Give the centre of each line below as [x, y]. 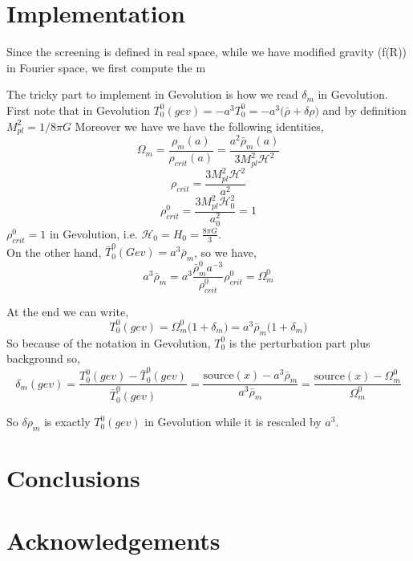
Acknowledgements [113, 541]
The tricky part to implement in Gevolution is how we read [152, 94]
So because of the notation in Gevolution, [109, 342]
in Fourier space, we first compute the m [106, 67]
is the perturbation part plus [300, 342]
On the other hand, [54, 252]
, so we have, [225, 252]
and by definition [364, 110]
